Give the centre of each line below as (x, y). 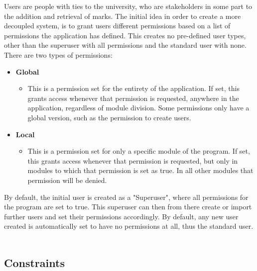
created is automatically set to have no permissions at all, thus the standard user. (129, 226)
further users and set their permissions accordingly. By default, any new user (121, 216)
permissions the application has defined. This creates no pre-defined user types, (125, 35)
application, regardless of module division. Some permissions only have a (138, 108)
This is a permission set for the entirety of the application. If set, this (133, 88)
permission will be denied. (67, 180)
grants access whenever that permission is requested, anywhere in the (133, 98)
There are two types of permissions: (58, 54)
